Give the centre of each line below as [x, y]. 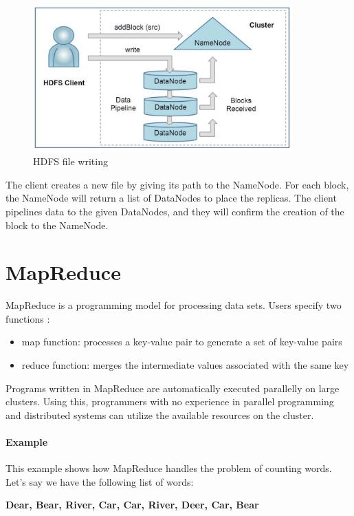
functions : [28, 318]
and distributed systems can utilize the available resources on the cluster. [160, 415]
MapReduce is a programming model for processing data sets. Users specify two [174, 305]
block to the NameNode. [57, 225]
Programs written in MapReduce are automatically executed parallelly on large [173, 388]
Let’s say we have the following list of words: [100, 481]
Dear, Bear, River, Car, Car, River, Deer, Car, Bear [132, 505]
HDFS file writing [70, 161]
